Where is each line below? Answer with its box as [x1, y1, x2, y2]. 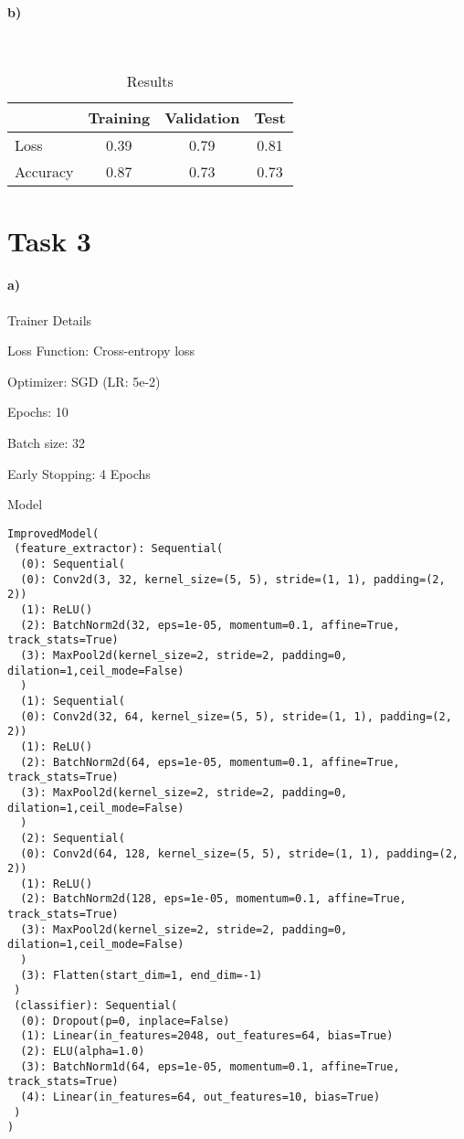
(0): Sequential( [20, 558, 125, 571]
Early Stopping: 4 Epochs [7, 463, 151, 483]
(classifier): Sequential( [14, 999, 178, 1013]
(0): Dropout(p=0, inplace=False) [20, 1014, 230, 1027]
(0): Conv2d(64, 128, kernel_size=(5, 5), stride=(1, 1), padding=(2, [20, 846, 459, 860]
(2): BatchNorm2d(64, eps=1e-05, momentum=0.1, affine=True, [20, 755, 400, 769]
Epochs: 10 [7, 402, 69, 421]
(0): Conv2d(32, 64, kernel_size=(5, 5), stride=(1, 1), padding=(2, [20, 709, 452, 723]
